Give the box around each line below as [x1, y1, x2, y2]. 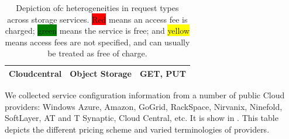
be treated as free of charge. [47, 47, 147, 59]
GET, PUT [139, 67, 186, 79]
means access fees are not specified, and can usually [5, 35, 190, 48]
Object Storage [70, 67, 132, 79]
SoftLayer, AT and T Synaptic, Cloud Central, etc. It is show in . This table [5, 112, 278, 124]
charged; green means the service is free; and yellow [5, 24, 190, 37]
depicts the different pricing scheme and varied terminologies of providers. [5, 123, 270, 135]
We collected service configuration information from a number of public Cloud [5, 89, 285, 101]
